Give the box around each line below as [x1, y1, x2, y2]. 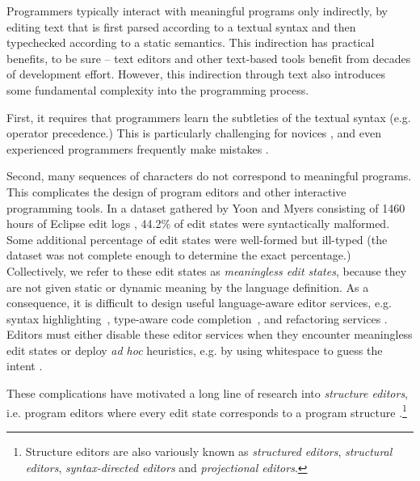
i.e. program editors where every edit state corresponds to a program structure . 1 [6, 401, 407, 420]
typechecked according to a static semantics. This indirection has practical [6, 34, 375, 51]
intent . [6, 357, 43, 374]
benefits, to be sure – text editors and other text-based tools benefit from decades [6, 49, 411, 66]
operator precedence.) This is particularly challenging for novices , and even [6, 124, 382, 141]
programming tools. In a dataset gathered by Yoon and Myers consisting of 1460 [6, 199, 405, 216]
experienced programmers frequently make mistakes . [6, 140, 269, 157]
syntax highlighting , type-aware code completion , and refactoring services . [6, 310, 388, 327]
